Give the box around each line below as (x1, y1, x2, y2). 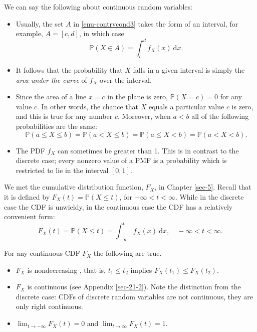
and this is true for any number (16, 111, 113, 121)
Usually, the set (16, 18, 64, 29)
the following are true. (93, 248, 162, 258)
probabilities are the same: (16, 121, 97, 131)
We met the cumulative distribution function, (4, 182, 143, 192)
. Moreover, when (117, 111, 171, 121)
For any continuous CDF (4, 248, 80, 258)
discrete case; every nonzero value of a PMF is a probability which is (16, 155, 227, 165)
